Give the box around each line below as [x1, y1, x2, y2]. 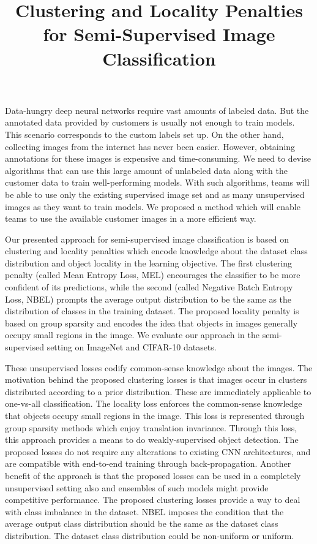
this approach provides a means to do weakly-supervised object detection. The [5, 433, 299, 446]
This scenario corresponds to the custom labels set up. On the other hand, [5, 127, 284, 140]
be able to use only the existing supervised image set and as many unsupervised [5, 187, 305, 200]
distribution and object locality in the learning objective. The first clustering [5, 256, 293, 269]
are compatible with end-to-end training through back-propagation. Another [5, 457, 291, 470]
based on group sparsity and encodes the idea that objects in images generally [5, 316, 298, 329]
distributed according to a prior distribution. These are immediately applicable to [5, 385, 311, 398]
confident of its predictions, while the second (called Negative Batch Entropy [5, 281, 293, 293]
